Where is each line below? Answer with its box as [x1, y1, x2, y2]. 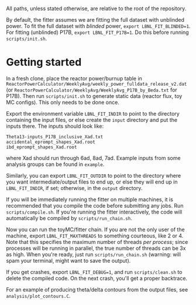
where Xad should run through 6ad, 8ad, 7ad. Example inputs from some [6, 154, 181, 161]
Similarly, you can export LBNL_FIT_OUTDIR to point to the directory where [6, 172, 181, 179]
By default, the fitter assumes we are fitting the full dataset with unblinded [6, 16, 185, 23]
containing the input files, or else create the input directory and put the [6, 116, 177, 123]
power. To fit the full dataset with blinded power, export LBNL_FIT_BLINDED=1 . [6, 23, 191, 29]
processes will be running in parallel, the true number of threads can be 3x [6, 245, 186, 252]
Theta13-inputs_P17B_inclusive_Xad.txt [6, 134, 104, 140]
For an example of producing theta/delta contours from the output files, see [6, 286, 188, 293]
